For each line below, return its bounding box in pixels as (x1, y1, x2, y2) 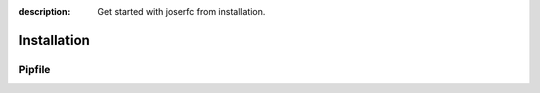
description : (18, 6, 71, 17)
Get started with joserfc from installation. (97, 6, 266, 17)
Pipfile (18, 62, 51, 76)
